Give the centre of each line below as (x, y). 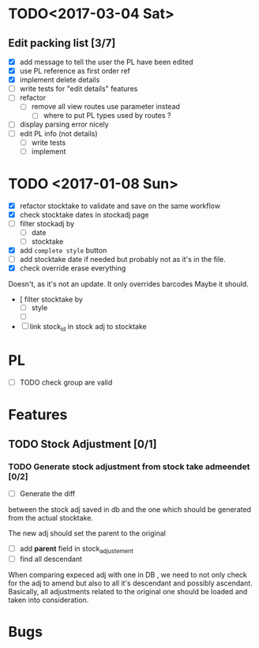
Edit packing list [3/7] (62, 43)
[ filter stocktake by (51, 299)
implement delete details (60, 80)
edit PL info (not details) (58, 133)
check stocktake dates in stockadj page (84, 214)
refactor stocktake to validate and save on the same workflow (120, 206)
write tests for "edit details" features (79, 89)
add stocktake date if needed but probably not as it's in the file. (123, 259)
